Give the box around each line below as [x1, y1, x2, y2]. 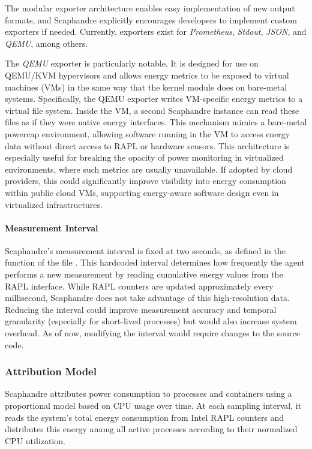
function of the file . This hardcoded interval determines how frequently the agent [5, 256, 305, 269]
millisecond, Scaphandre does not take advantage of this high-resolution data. [5, 291, 290, 304]
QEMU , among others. [5, 37, 88, 49]
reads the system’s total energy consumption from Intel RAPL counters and [5, 411, 284, 423]
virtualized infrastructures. [5, 198, 103, 210]
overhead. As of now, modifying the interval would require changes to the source [5, 327, 300, 339]
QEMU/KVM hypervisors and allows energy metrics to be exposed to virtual [5, 68, 289, 81]
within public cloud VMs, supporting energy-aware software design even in [5, 186, 279, 198]
